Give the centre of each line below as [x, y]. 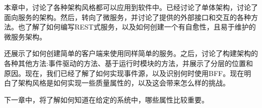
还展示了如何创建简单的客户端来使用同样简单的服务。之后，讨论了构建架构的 [131, 53]
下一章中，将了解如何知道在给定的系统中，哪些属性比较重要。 [106, 99]
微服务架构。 [25, 36]
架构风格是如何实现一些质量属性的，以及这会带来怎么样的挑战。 [124, 83]
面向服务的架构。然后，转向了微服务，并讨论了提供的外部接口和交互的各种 [127, 17]
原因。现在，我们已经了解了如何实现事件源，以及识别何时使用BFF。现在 [124, 73]
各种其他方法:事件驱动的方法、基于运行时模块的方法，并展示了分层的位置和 [128, 63]
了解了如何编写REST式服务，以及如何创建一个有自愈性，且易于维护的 [140, 27]
